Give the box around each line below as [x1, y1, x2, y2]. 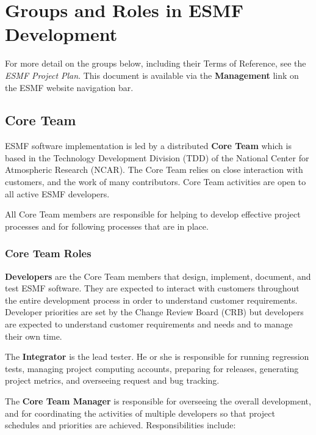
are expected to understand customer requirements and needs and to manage [5, 318, 293, 331]
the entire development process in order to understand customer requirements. [5, 293, 298, 306]
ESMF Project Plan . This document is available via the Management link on [5, 68, 299, 81]
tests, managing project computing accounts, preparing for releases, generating [5, 362, 299, 375]
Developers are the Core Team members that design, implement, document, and [5, 269, 311, 282]
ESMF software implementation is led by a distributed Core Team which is [5, 139, 292, 152]
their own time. [5, 329, 62, 342]
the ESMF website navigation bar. [5, 81, 134, 93]
